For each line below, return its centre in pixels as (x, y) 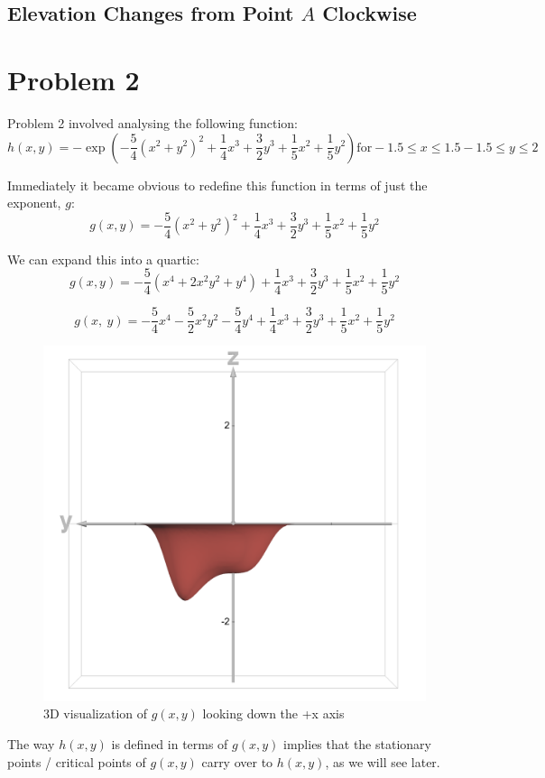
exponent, (34, 203)
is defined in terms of (170, 744)
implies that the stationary (357, 744)
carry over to (237, 761)
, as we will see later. (383, 761)
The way (31, 744)
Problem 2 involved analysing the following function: (152, 122)
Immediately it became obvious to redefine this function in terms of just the (217, 185)
